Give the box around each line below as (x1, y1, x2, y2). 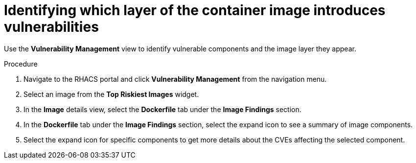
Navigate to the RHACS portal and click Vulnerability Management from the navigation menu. (23, 74, 327, 83)
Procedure (4, 59, 38, 68)
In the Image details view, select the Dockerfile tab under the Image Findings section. (23, 105, 301, 114)
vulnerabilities (4, 19, 99, 35)
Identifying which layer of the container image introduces (4, 2, 386, 19)
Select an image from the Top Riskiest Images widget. (23, 90, 199, 98)
